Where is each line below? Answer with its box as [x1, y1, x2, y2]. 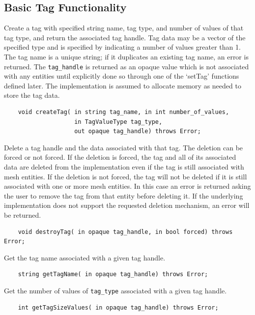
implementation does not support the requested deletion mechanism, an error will [4, 200, 250, 210]
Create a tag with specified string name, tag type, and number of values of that [4, 23, 244, 33]
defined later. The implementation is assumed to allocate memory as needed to [4, 80, 241, 90]
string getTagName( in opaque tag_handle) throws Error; [18, 271, 208, 278]
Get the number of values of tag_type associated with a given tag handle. [4, 285, 227, 295]
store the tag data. [4, 90, 60, 100]
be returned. [4, 209, 41, 220]
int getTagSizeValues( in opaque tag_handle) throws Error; [18, 304, 219, 311]
